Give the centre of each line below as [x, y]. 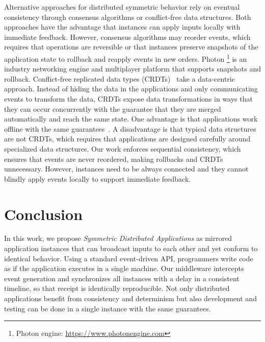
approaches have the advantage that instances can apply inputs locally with [122, 27]
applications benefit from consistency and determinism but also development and [130, 298]
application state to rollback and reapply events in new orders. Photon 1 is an [126, 58]
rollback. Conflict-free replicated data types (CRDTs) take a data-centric [120, 78]
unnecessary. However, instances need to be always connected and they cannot [126, 169]
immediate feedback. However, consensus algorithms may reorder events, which [127, 36]
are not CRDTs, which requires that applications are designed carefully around [127, 139]
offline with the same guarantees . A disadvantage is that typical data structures [130, 128]
